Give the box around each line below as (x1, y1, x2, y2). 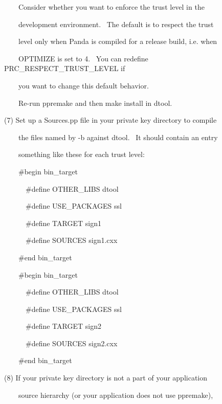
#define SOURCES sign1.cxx (25, 235, 118, 245)
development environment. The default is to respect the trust (18, 18, 214, 29)
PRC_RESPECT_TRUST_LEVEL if (4, 63, 125, 74)
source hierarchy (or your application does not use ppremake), (18, 389, 213, 400)
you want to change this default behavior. (18, 80, 149, 91)
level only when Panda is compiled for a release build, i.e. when (18, 36, 217, 47)
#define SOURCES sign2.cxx (25, 338, 118, 348)
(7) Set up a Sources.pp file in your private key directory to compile (4, 115, 217, 125)
